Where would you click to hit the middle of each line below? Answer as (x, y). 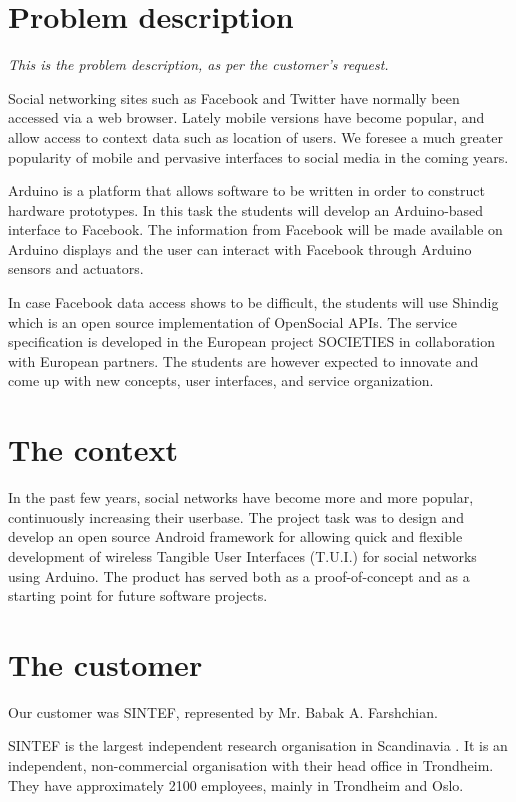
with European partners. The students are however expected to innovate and (243, 360)
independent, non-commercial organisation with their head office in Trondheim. (251, 765)
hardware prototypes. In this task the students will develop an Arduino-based (246, 209)
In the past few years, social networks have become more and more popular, (241, 497)
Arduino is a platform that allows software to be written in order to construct (246, 190)
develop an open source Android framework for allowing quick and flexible (235, 536)
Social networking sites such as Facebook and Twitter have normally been (234, 97)
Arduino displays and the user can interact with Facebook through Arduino (240, 248)
